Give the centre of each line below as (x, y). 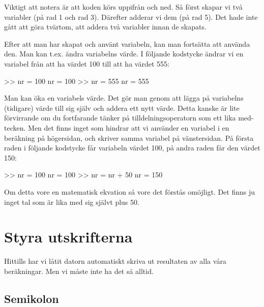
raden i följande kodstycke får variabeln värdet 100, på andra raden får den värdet (132, 148)
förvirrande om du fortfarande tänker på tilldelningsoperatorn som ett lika (120, 118)
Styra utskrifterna (68, 237)
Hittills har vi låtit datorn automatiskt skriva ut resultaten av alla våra (115, 261)
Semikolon (32, 298)
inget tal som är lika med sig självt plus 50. (72, 202)
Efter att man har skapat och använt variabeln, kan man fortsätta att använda (127, 43)
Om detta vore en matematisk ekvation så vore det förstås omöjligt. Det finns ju (129, 191)
